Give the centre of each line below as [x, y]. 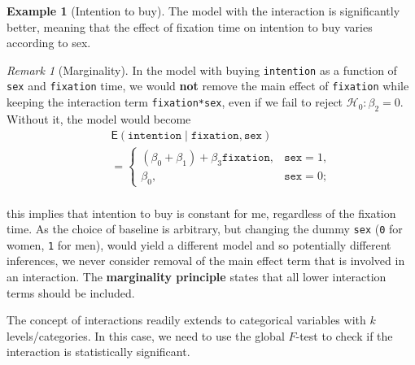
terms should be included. [71, 292]
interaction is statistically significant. [98, 352]
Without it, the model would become [99, 118]
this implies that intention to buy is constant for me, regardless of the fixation [201, 213]
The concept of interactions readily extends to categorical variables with [186, 320]
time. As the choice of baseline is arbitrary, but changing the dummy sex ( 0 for [205, 229]
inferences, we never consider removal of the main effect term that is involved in [206, 261]
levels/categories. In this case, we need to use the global [146, 335]
